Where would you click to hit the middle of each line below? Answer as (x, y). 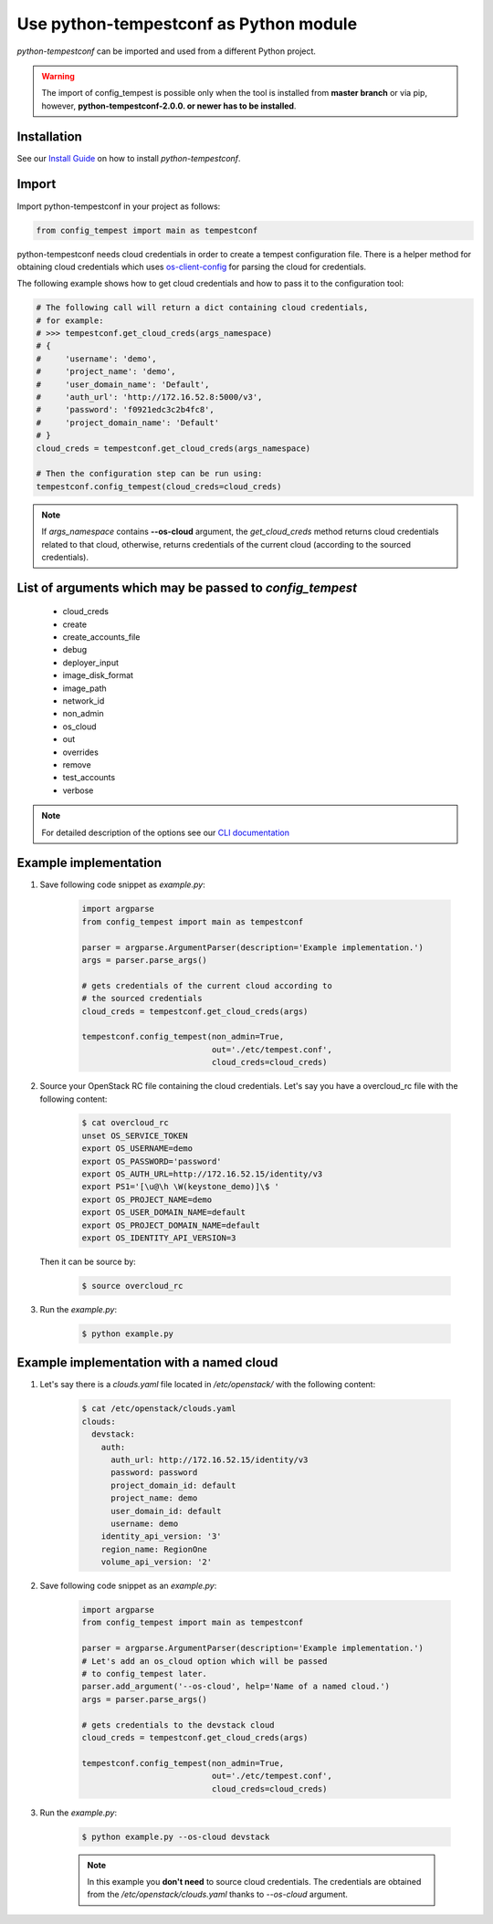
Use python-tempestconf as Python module (187, 24)
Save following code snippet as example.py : (122, 884)
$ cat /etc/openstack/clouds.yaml (159, 1409)
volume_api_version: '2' (157, 1562)
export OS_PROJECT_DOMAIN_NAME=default (171, 1225)
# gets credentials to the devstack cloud (178, 1725)
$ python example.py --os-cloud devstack (176, 1836)
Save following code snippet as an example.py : (128, 1586)
